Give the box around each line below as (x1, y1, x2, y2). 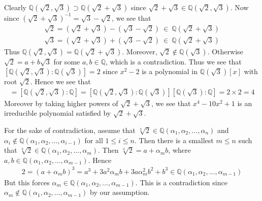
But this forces (4, 177, 50, 187)
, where (168, 145, 191, 155)
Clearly (4, 2, 26, 12)
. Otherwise (207, 46, 243, 56)
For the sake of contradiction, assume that (4, 124, 136, 135)
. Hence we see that (30, 76, 91, 87)
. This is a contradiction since (135, 177, 227, 187)
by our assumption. (89, 187, 150, 197)
